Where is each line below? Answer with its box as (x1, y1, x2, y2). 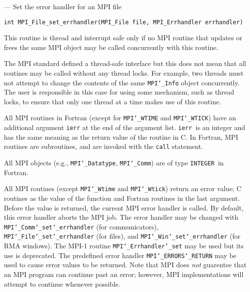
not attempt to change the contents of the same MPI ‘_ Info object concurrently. (4, 77, 240, 87)
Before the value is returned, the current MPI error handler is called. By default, (4, 202, 244, 212)
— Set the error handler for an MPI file (4, 1, 122, 11)
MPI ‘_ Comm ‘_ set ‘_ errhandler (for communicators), (4, 221, 159, 231)
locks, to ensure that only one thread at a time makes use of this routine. (4, 96, 221, 106)
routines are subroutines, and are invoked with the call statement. (4, 141, 203, 151)
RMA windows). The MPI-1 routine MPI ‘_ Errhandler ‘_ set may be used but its (4, 241, 244, 251)
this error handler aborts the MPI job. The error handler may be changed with (4, 212, 238, 222)
